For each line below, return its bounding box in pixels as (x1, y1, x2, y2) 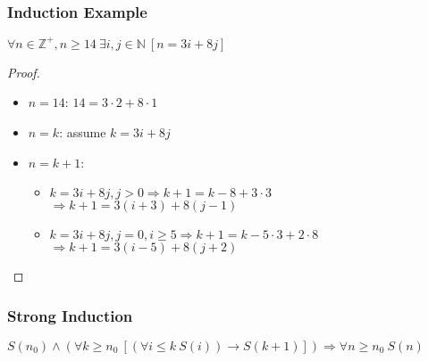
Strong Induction (7, 304, 133, 326)
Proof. (7, 62, 40, 81)
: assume (59, 122, 106, 141)
